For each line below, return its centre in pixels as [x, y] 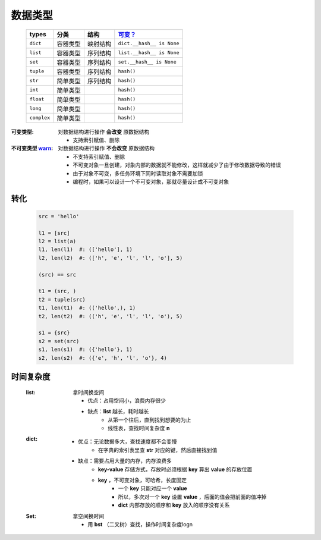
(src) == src [57, 274]
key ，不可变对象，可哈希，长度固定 [143, 480]
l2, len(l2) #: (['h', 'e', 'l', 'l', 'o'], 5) [111, 258]
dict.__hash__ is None [149, 44]
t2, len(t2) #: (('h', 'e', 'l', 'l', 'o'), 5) [111, 316]
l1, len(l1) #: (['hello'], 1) [86, 249]
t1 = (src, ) [57, 291]
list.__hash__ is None [149, 53]
